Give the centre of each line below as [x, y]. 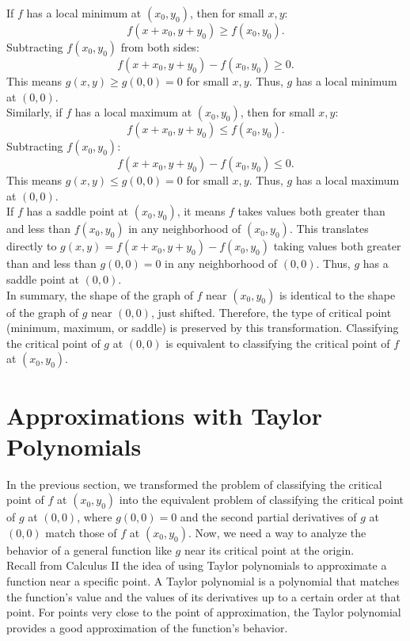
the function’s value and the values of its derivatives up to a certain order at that [203, 596]
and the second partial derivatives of [268, 517]
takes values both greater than [311, 211]
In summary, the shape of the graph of [100, 294]
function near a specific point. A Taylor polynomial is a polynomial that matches [203, 581]
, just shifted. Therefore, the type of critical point [271, 312]
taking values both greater [337, 246]
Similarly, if [34, 112]
